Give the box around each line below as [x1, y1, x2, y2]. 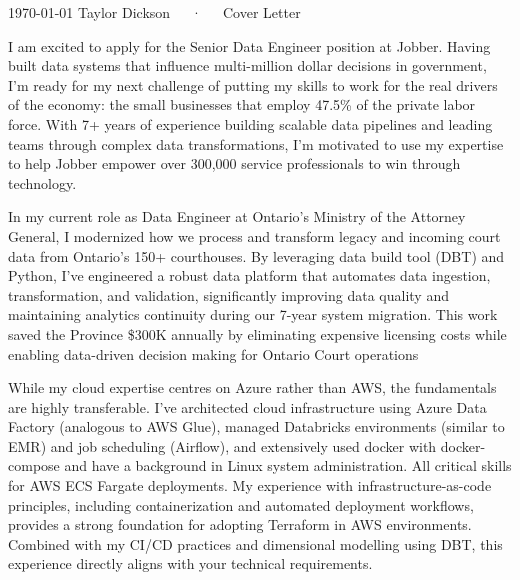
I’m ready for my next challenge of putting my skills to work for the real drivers [8, 74, 498, 95]
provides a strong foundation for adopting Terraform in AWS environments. [8, 514, 472, 535]
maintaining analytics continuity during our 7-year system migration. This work [8, 304, 498, 325]
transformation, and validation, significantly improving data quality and [8, 284, 449, 305]
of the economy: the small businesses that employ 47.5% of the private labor [8, 94, 476, 115]
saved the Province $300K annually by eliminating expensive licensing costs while [8, 323, 507, 344]
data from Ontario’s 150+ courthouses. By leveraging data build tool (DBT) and [8, 245, 505, 266]
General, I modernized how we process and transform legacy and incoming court [8, 225, 501, 246]
